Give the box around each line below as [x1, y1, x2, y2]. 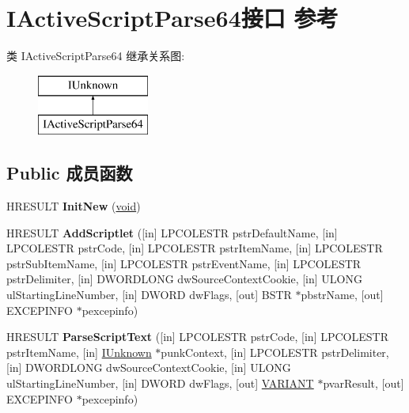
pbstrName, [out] [301, 286, 384, 303]
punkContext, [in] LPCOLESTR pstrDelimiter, [161, 343, 389, 360]
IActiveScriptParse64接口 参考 [6, 2, 339, 34]
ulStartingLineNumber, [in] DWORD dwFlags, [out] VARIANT [6, 375, 314, 392]
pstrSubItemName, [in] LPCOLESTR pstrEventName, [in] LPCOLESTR [6, 255, 362, 271]
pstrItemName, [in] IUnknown [6, 343, 152, 360]
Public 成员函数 [6, 161, 133, 185]
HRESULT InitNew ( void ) [6, 198, 141, 214]
